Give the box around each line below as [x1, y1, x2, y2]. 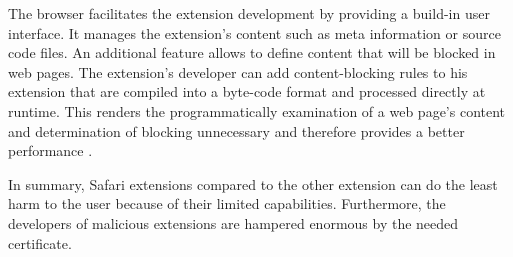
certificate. [8, 232, 72, 253]
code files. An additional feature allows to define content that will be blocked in [8, 42, 496, 63]
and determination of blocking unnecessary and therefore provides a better [8, 120, 465, 141]
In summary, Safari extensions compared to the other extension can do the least [8, 173, 498, 194]
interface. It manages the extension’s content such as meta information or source [8, 22, 501, 43]
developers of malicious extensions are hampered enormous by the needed [8, 212, 459, 233]
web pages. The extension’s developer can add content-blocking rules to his [8, 61, 468, 82]
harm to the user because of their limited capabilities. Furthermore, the [8, 193, 446, 214]
